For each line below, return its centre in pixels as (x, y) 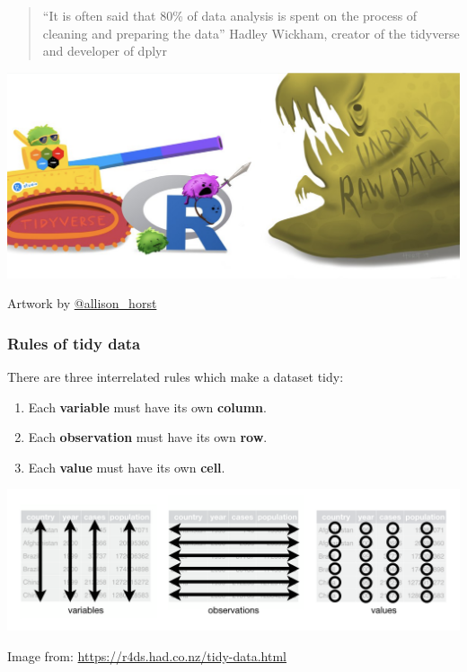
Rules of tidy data (74, 343)
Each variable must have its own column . (147, 407)
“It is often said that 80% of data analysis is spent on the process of (230, 15)
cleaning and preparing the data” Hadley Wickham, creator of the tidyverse (251, 33)
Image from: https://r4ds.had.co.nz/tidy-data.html (147, 655)
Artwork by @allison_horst (82, 303)
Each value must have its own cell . (127, 467)
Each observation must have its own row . (148, 437)
